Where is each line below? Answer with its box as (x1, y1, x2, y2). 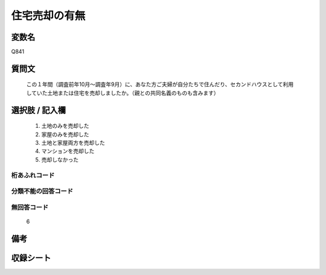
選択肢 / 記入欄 (11, 105, 66, 115)
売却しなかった (41, 156, 78, 163)
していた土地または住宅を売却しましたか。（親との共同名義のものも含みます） (26, 89, 220, 96)
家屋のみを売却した (41, 130, 89, 138)
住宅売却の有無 (11, 9, 86, 22)
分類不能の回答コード (11, 187, 74, 195)
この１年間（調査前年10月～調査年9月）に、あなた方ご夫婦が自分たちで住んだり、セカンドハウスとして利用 (26, 81, 294, 88)
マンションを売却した (41, 148, 95, 155)
